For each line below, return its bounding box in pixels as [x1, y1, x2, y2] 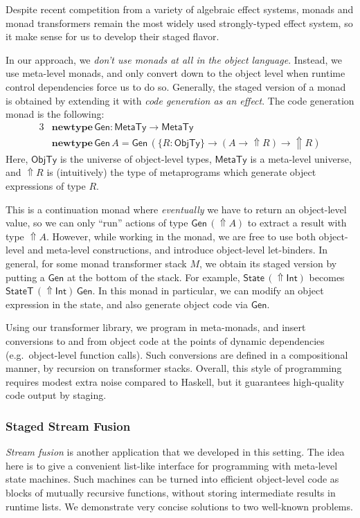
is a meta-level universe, [250, 151, 352, 166]
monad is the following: [6, 107, 105, 121]
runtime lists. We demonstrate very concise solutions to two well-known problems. [6, 499, 353, 513]
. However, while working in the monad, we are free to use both [46, 229, 316, 243]
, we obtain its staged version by [199, 256, 337, 270]
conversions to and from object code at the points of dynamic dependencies [6, 333, 325, 348]
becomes [309, 269, 345, 284]
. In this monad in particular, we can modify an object [92, 283, 324, 298]
